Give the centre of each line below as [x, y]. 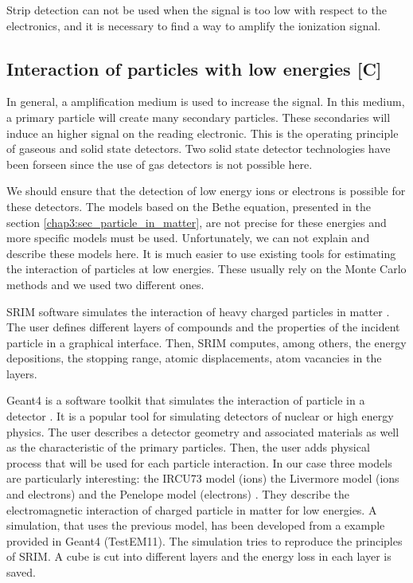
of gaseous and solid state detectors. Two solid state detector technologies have [199, 149]
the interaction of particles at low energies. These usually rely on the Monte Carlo [206, 269]
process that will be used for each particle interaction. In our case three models [199, 462]
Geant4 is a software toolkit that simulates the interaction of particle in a [186, 400]
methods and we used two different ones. [105, 284]
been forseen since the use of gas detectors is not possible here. [160, 164]
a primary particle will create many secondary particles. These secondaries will [199, 117]
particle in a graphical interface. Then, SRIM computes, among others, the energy [206, 342]
